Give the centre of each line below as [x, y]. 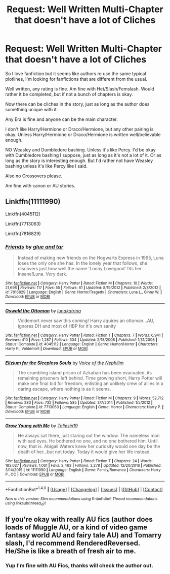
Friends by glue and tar [34, 246]
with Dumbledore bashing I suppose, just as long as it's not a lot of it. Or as [83, 155]
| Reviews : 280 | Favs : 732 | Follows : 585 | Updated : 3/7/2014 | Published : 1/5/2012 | [79, 403]
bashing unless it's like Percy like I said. [46, 166]
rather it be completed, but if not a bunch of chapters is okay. [69, 94]
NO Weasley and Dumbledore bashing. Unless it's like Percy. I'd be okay [80, 150]
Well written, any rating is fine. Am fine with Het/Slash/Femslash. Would [80, 89]
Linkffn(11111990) [33, 202]
